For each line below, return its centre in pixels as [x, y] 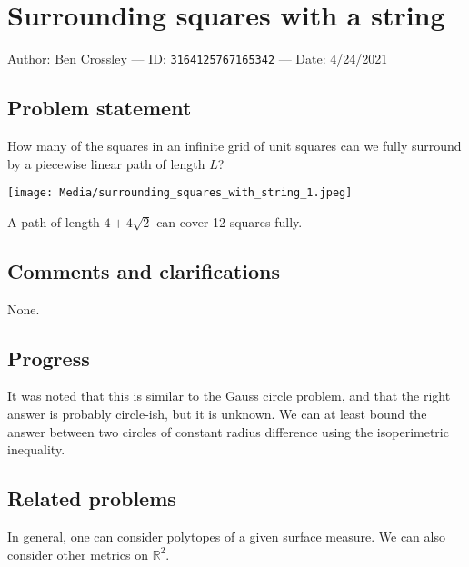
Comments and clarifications [144, 270]
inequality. [36, 449]
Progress [49, 358]
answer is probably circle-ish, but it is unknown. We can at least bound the [217, 414]
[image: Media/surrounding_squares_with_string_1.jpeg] [180, 193]
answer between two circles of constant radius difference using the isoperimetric [228, 431]
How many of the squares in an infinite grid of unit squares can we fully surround [234, 145]
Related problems [92, 498]
